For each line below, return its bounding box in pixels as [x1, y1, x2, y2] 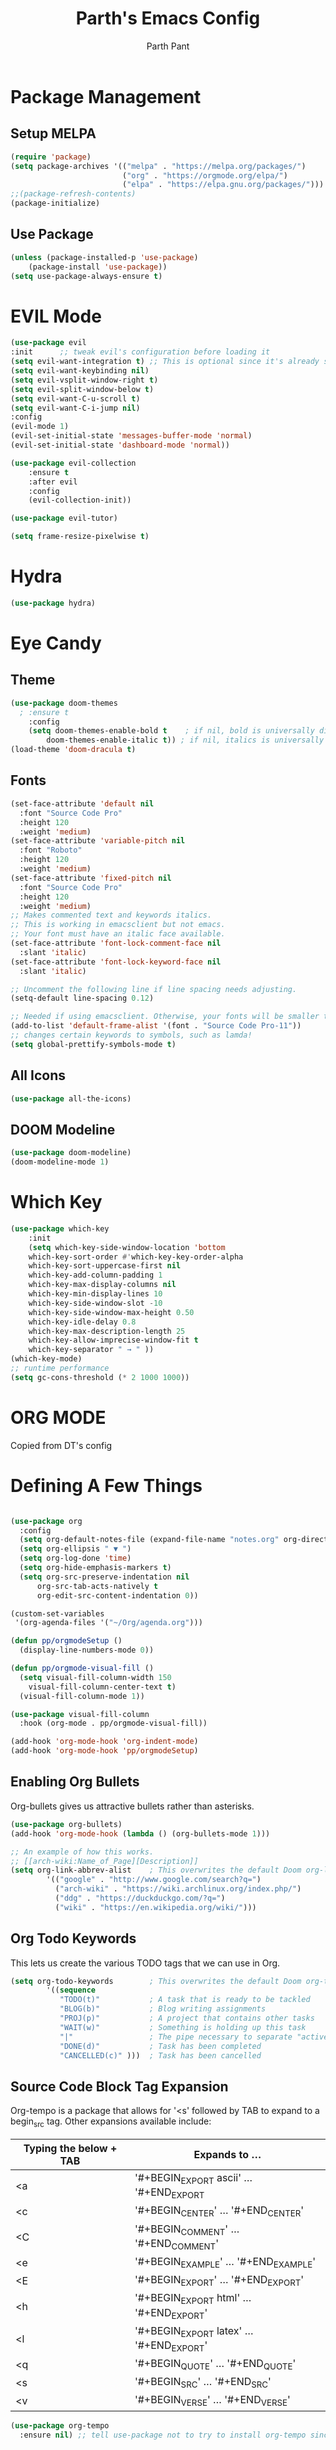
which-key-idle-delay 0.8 [28, 1317, 137, 1327]
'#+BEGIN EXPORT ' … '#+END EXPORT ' [134, 2273, 305, 2289]
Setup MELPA [10, 125, 97, 142]
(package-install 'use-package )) [28, 262, 168, 272]
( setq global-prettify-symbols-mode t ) [10, 1039, 177, 1049]
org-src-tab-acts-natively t [36, 1581, 159, 1591]
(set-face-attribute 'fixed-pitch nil [10, 873, 172, 883]
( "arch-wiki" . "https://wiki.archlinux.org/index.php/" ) [54, 1884, 302, 1894]
